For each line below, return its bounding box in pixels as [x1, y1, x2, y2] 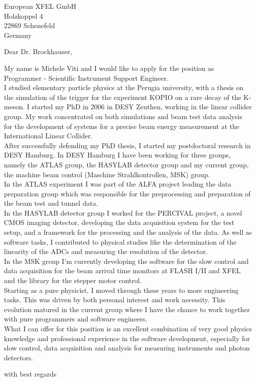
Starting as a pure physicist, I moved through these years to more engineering [4, 285, 239, 295]
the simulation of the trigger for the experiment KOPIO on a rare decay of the [4, 92, 241, 102]
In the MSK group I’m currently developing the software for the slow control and [4, 255, 249, 266]
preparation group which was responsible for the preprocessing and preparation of [4, 188, 251, 198]
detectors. [4, 352, 33, 362]
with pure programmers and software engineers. [4, 314, 147, 324]
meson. [4, 101, 25, 112]
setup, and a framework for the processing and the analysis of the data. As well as [4, 227, 252, 237]
